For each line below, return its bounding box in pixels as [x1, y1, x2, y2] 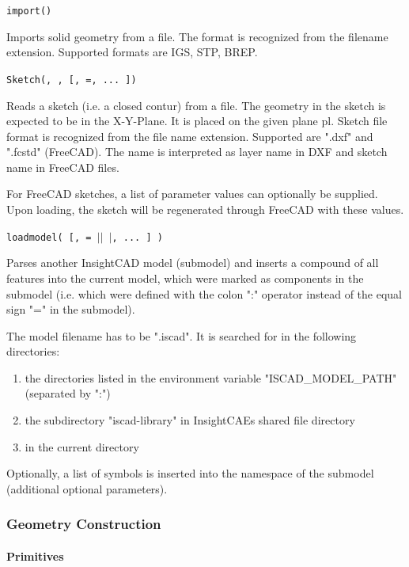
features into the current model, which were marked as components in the [6, 269, 364, 286]
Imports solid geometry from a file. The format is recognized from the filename [6, 28, 388, 44]
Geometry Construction [6, 514, 161, 534]
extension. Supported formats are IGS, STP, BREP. [6, 44, 258, 60]
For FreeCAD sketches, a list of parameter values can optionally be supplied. [6, 185, 378, 202]
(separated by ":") [25, 385, 111, 401]
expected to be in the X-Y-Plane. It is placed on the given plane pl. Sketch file [6, 112, 388, 129]
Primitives [6, 547, 64, 564]
